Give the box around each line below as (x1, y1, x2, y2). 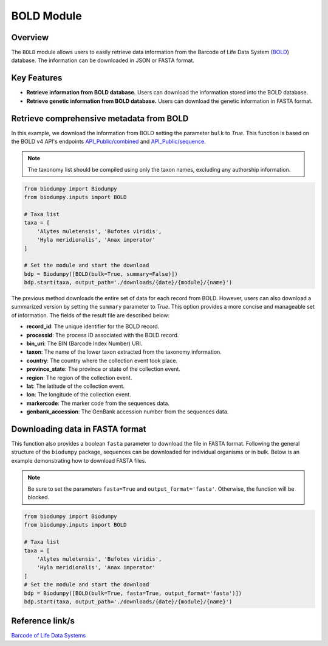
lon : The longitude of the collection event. (26, 391, 131, 398)
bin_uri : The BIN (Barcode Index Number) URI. (26, 340, 143, 347)
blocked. (27, 494, 50, 501)
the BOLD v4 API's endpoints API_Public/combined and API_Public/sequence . (11, 138, 206, 146)
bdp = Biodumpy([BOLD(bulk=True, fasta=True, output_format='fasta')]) (24, 589, 242, 597)
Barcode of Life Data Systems (11, 632, 86, 639)
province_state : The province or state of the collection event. (26, 365, 180, 373)
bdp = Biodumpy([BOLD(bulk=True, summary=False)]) (24, 270, 179, 277)
